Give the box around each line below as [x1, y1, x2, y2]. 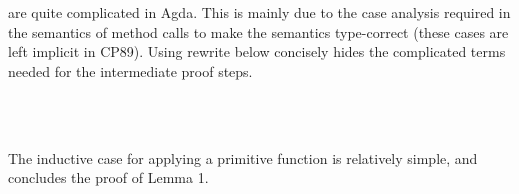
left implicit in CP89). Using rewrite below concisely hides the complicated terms [8, 41, 506, 62]
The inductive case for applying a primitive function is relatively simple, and [8, 147, 478, 168]
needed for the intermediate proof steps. [8, 60, 253, 81]
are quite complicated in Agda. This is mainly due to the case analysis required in [8, 2, 511, 22]
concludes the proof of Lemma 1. [8, 167, 209, 188]
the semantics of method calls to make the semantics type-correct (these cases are [8, 21, 509, 42]
